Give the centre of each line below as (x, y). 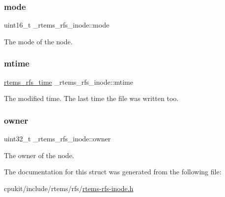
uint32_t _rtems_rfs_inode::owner (57, 139)
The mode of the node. (38, 41)
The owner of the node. (39, 155)
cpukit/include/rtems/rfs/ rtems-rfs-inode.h (69, 188)
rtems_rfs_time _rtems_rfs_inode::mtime (69, 82)
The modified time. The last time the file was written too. (91, 98)
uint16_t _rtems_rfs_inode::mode (57, 25)
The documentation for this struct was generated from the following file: (113, 172)
